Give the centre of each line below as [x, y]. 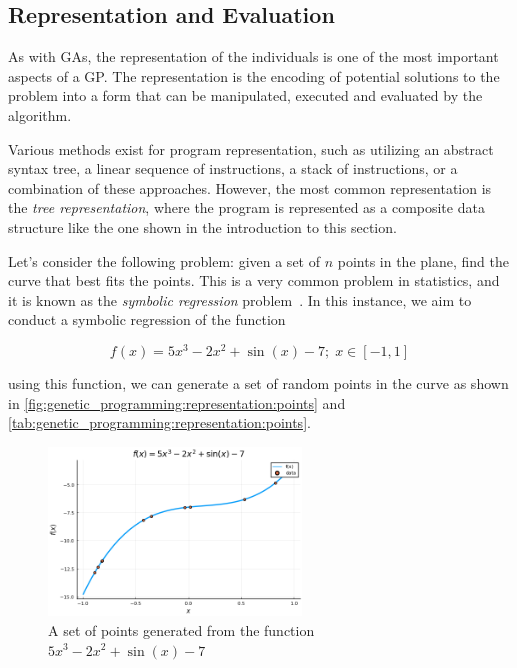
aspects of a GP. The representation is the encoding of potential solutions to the [254, 75]
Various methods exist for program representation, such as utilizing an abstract [251, 148]
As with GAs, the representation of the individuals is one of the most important [253, 56]
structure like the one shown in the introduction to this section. [202, 226]
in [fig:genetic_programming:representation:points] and [177, 402]
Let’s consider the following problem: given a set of [164, 260]
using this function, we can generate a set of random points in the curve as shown [258, 383]
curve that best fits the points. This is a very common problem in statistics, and [254, 280]
